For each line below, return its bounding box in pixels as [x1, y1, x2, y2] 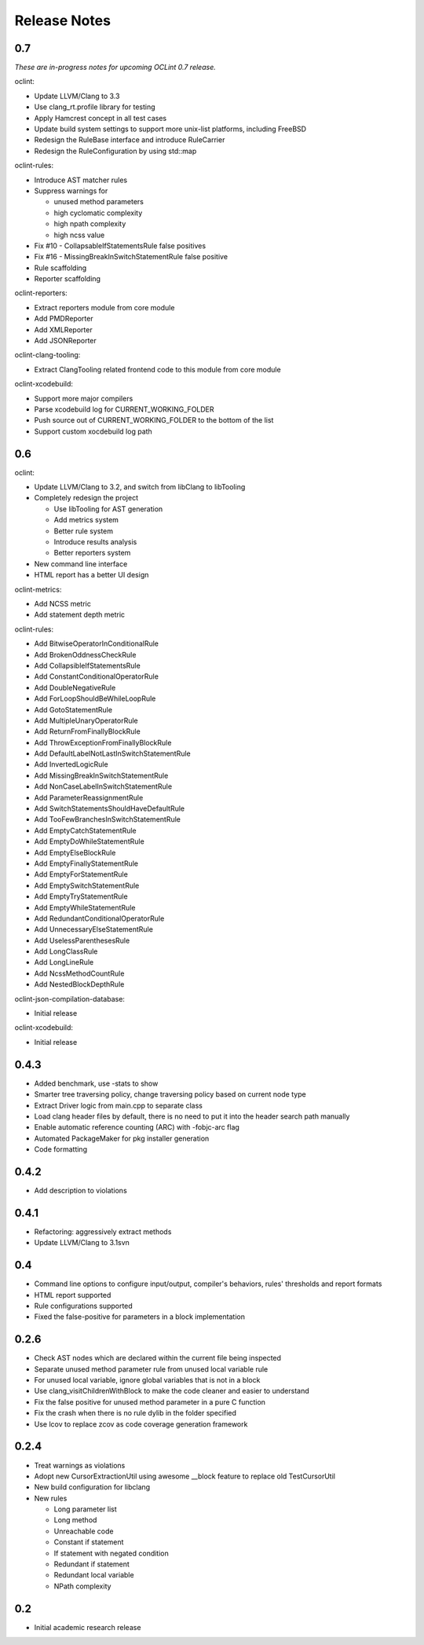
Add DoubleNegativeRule [34, 683, 116, 692]
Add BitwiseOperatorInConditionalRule [34, 639, 159, 648]
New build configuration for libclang [34, 1482, 151, 1492]
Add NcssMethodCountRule [34, 969, 125, 978]
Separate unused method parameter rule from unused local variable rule [34, 1364, 269, 1374]
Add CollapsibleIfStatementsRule [34, 661, 141, 670]
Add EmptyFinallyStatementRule [34, 859, 139, 868]
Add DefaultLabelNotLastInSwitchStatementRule [34, 749, 192, 758]
